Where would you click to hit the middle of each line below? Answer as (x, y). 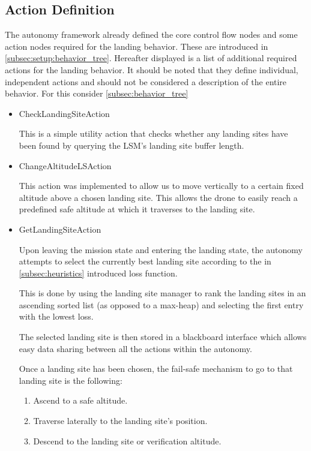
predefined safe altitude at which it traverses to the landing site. (137, 209)
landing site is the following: (71, 380)
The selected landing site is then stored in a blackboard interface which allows (163, 337)
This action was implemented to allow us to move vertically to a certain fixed (161, 186)
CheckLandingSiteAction (64, 113)
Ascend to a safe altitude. (80, 400)
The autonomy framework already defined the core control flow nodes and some (151, 34)
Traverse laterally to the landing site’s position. (120, 421)
